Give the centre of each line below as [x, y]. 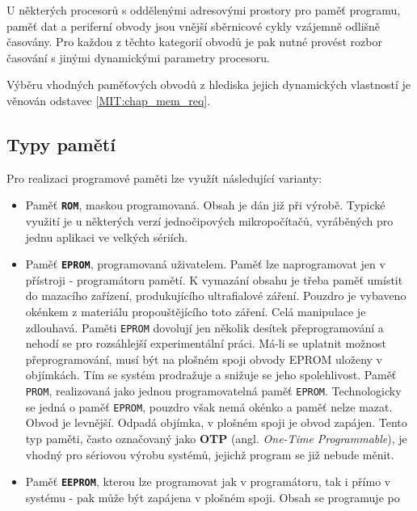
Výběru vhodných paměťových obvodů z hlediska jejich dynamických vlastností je [209, 84]
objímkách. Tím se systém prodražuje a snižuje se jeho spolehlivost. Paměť [211, 375]
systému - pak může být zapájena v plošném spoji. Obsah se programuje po [213, 497]
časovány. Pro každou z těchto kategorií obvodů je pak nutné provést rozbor [194, 42]
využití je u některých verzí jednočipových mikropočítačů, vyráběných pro [209, 221]
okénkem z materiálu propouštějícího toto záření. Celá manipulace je [196, 312]
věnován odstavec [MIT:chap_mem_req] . [109, 100]
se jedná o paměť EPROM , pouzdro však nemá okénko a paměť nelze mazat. [209, 406]
